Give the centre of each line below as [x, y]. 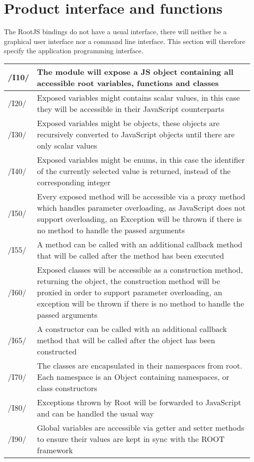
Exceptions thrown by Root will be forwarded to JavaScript [139, 402]
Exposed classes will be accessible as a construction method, [140, 269]
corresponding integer [74, 182]
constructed [57, 351]
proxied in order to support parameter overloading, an [129, 292]
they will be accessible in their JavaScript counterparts [131, 109]
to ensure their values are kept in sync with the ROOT [131, 439]
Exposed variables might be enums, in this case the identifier [141, 159]
